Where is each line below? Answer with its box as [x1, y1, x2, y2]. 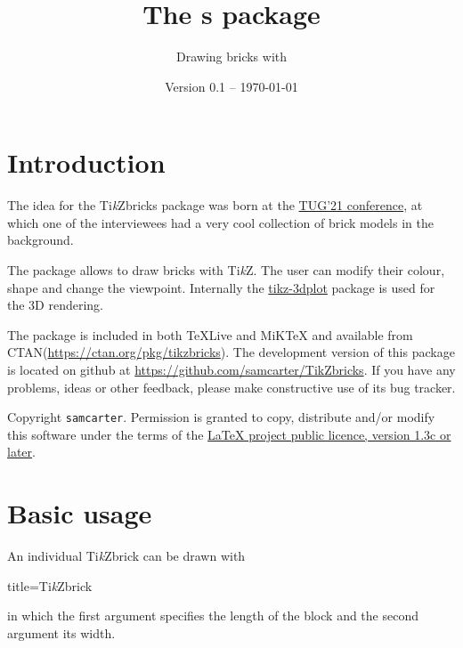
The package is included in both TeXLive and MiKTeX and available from [7, 325, 413, 344]
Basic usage [7, 495, 152, 531]
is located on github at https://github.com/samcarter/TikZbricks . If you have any [7, 360, 456, 378]
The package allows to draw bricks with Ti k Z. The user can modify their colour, [7, 261, 445, 279]
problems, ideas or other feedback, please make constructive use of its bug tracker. [7, 377, 456, 396]
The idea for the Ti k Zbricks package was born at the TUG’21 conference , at [7, 196, 423, 215]
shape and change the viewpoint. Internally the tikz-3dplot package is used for [7, 278, 435, 296]
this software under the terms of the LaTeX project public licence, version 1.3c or [7, 425, 451, 443]
